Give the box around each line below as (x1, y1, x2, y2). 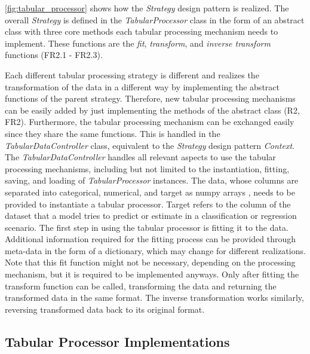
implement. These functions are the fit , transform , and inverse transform (5, 36, 271, 49)
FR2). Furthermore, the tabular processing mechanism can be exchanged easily (5, 115, 294, 128)
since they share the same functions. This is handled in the (5, 127, 220, 139)
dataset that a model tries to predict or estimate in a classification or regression (5, 209, 297, 222)
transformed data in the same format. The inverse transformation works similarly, (5, 291, 304, 304)
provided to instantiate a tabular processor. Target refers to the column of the (5, 197, 291, 210)
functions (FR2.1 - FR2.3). (5, 48, 103, 61)
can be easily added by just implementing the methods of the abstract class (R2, (5, 103, 300, 116)
